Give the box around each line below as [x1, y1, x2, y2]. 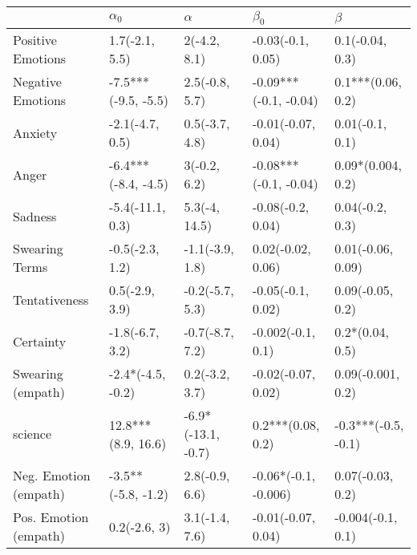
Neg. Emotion [13, 466, 91, 485]
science [13, 424, 52, 444]
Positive [13, 30, 57, 50]
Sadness [13, 206, 57, 225]
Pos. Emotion [13, 508, 89, 527]
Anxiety [13, 123, 58, 142]
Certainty [13, 331, 67, 350]
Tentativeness [13, 290, 89, 309]
